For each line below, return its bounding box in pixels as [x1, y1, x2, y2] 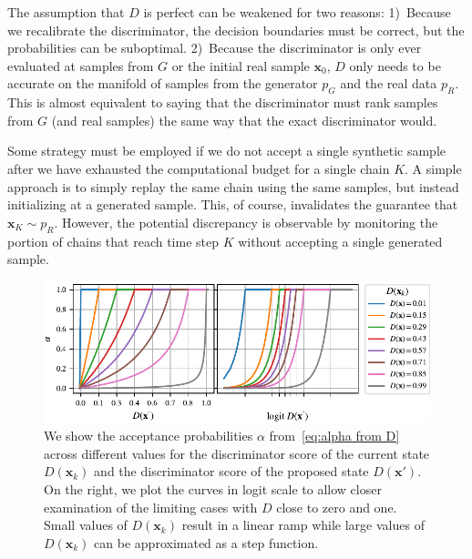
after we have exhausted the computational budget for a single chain [7, 158, 390, 178]
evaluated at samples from [7, 56, 154, 75]
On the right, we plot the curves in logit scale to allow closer [44, 480, 382, 499]
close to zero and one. [276, 497, 397, 516]
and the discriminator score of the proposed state [94, 462, 369, 481]
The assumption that [7, 3, 125, 21]
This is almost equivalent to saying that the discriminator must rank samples [7, 93, 438, 112]
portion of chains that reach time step [7, 231, 220, 250]
